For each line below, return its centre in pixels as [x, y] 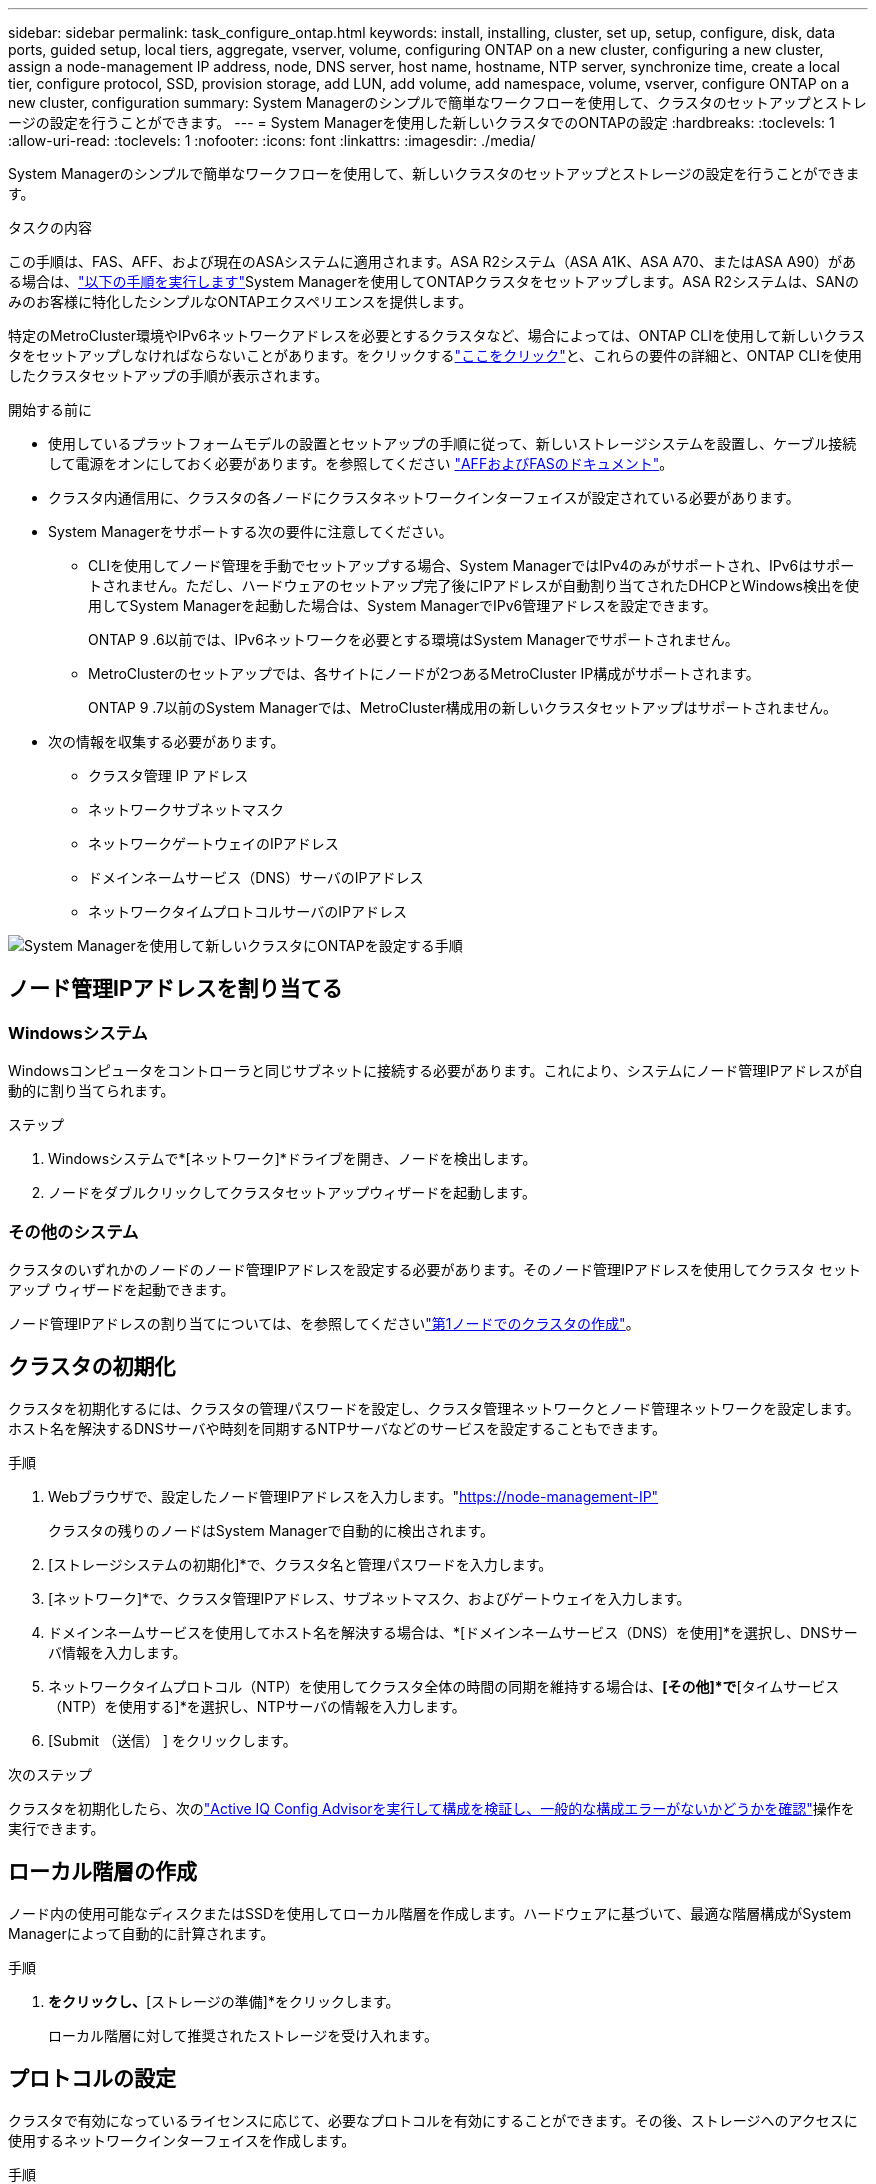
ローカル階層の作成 [102, 1872]
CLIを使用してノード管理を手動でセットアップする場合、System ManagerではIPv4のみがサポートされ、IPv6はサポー [471, 565]
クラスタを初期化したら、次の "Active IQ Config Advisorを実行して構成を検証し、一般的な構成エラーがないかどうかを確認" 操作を [431, 1808]
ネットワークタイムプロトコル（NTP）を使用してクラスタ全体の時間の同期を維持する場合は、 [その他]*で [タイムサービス [444, 1686]
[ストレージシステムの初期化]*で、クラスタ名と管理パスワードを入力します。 [300, 1564]
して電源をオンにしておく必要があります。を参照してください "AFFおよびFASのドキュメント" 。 [361, 463]
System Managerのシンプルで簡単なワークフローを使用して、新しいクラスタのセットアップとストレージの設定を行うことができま [434, 173]
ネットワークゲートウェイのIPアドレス [213, 843]
